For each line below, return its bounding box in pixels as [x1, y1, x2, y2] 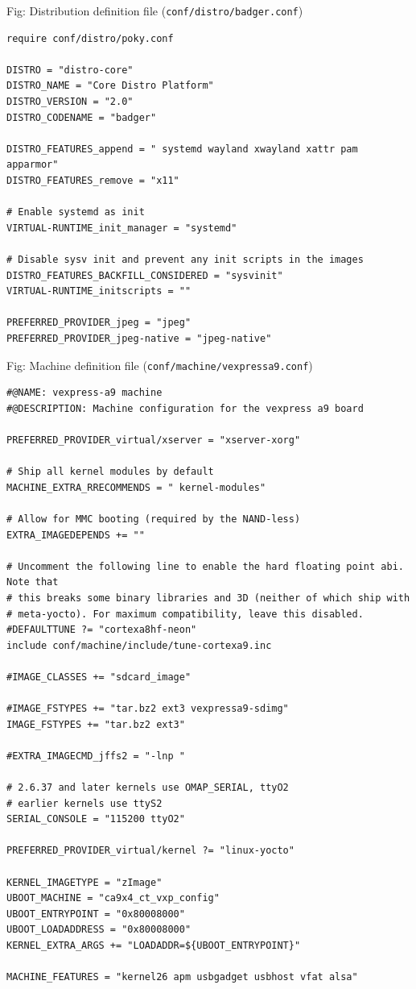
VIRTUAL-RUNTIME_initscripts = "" [6, 285, 192, 297]
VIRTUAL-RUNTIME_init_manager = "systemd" [6, 222, 237, 234]
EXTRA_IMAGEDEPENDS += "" [6, 529, 145, 541]
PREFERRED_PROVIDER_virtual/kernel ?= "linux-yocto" [6, 845, 294, 857]
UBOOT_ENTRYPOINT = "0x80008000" [6, 908, 185, 920]
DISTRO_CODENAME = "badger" [6, 111, 157, 123]
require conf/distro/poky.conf [6, 32, 174, 44]
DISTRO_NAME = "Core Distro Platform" [6, 80, 214, 92]
